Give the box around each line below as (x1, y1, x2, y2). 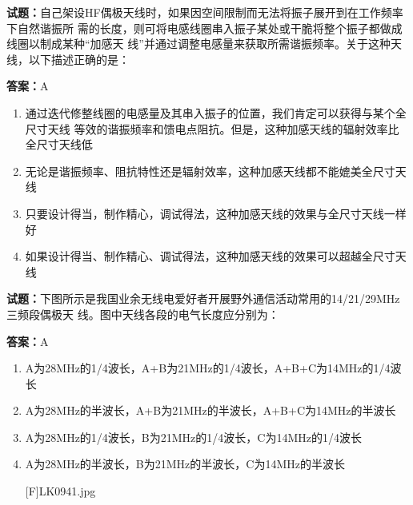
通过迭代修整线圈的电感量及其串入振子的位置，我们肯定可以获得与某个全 (25, 104, 407, 121)
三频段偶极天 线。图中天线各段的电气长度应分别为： (6, 305, 279, 322)
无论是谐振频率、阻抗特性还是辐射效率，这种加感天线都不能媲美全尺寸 (25, 162, 395, 179)
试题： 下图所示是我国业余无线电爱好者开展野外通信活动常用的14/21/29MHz (6, 290, 400, 307)
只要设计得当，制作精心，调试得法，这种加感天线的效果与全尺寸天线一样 (25, 205, 407, 221)
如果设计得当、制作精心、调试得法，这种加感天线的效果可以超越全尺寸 (25, 248, 395, 264)
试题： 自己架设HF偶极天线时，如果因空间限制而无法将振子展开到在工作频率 (6, 4, 403, 20)
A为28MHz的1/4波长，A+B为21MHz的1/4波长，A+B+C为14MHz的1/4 (25, 360, 391, 376)
